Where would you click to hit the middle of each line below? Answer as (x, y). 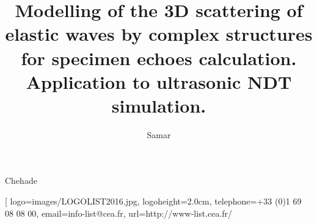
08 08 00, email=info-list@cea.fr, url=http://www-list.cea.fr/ (119, 213)
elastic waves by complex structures (159, 34)
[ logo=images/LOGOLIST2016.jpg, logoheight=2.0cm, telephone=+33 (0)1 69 (153, 201)
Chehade (21, 180)
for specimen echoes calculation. (159, 58)
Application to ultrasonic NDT (159, 81)
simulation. (159, 105)
